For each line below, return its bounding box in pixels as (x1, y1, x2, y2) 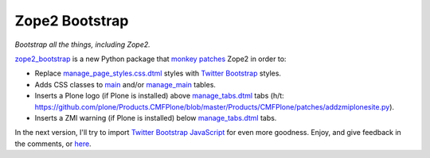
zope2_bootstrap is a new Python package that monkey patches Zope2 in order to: (14, 54, 287, 64)
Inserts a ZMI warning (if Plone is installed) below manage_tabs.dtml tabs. (34, 113, 277, 122)
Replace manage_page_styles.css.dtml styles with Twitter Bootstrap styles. (34, 68, 282, 79)
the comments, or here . (14, 139, 92, 148)
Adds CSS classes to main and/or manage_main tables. (34, 79, 217, 89)
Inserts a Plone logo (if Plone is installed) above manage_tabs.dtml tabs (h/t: (34, 91, 284, 101)
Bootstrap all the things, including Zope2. (14, 40, 150, 49)
